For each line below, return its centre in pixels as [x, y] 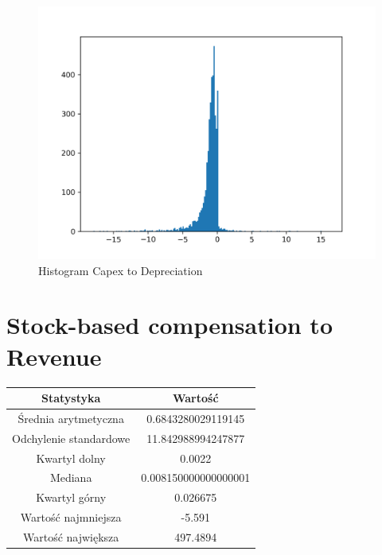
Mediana [71, 477]
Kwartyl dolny [71, 458]
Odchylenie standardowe [71, 438]
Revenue [54, 356]
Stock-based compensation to [170, 325]
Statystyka [71, 398]
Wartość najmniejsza [71, 517]
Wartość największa [71, 536]
